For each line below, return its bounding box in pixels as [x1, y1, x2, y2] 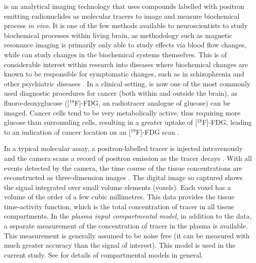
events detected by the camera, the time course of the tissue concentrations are [4, 162, 242, 173]
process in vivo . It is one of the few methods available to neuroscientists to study [4, 20, 248, 31]
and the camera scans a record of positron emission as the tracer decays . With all [4, 152, 252, 163]
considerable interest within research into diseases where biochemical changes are [4, 59, 248, 69]
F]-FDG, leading [202, 117, 252, 127]
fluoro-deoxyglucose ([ [4, 97, 69, 108]
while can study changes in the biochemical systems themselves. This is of [4, 49, 227, 59]
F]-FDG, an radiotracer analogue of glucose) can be [74, 97, 230, 108]
